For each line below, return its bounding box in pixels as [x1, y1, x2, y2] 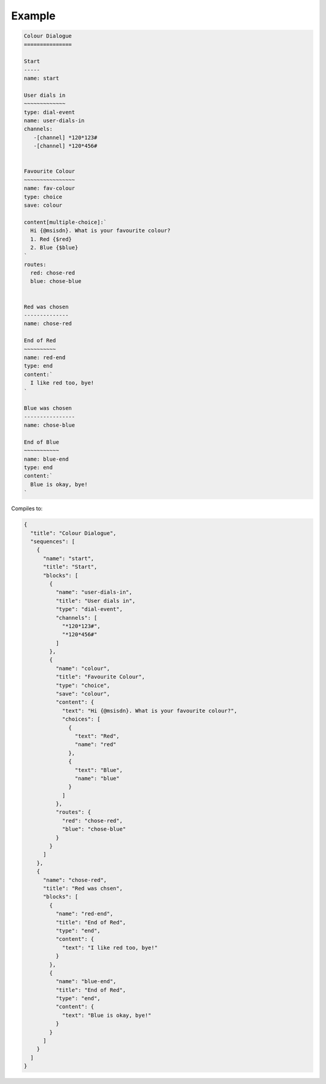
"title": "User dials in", [55, 597, 136, 604]
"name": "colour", [55, 665, 110, 672]
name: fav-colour [24, 185, 75, 192]
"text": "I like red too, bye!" [62, 944, 158, 951]
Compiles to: [11, 505, 43, 512]
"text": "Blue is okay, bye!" [62, 1011, 152, 1019]
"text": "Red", [74, 732, 120, 739]
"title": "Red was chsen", [43, 885, 123, 892]
